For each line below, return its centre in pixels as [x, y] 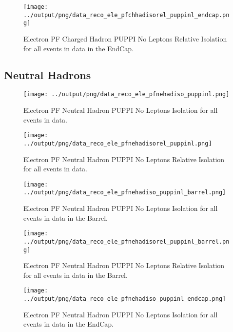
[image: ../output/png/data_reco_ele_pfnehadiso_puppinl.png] [126, 94]
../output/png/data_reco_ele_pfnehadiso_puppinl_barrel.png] [125, 193]
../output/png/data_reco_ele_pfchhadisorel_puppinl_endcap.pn [126, 15]
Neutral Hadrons [48, 74]
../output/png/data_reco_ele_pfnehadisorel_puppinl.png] [118, 143]
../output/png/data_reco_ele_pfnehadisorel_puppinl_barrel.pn [126, 241]
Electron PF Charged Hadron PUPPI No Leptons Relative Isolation [125, 38]
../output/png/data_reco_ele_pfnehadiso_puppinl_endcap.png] [125, 299]
